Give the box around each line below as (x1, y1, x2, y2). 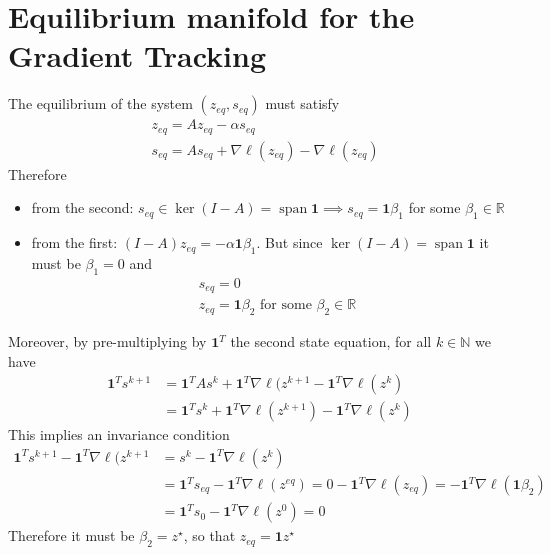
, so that (183, 525, 236, 546)
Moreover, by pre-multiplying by (8, 331, 207, 352)
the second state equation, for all (230, 331, 432, 352)
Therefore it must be (8, 525, 135, 546)
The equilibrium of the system (8, 93, 193, 114)
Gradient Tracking (8, 35, 267, 76)
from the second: (31, 197, 134, 218)
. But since (256, 232, 323, 253)
